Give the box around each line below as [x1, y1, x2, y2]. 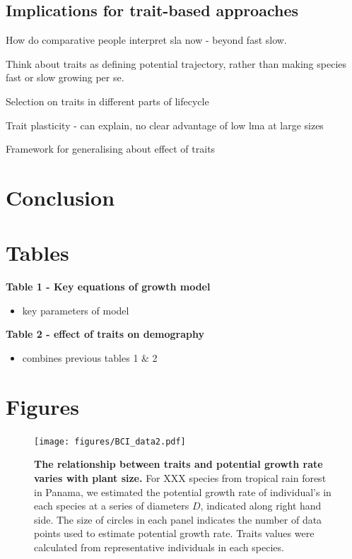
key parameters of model [22, 302, 129, 317]
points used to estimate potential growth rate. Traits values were [34, 526, 315, 541]
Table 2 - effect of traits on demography [6, 326, 204, 341]
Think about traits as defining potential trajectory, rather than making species [6, 56, 347, 71]
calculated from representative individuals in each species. [34, 539, 284, 554]
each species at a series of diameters [34, 498, 189, 513]
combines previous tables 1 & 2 [22, 351, 158, 365]
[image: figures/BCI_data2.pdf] [34, 436, 186, 447]
